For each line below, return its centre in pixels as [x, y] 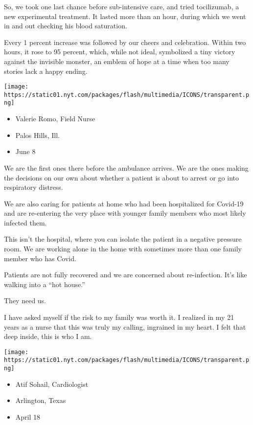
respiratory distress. [34, 187]
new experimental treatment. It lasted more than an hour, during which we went [125, 16]
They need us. [25, 301]
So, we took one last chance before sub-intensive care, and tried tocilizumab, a [122, 6]
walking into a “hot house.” [45, 284]
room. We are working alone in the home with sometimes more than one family [123, 249]
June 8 [25, 151]
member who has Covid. [40, 258]
